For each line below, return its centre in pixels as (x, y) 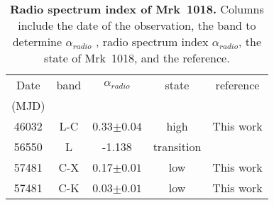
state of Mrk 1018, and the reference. (137, 58)
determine (37, 41)
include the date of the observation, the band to (137, 25)
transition (177, 146)
